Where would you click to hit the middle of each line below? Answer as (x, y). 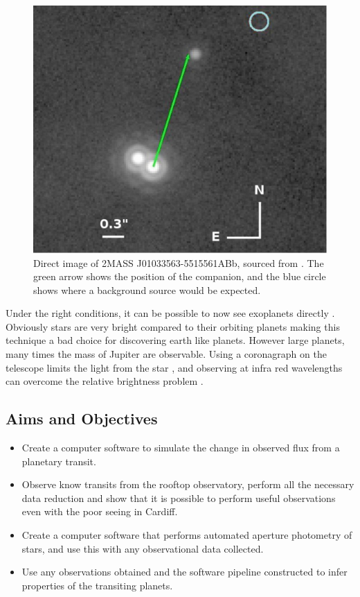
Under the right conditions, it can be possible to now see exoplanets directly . (170, 313)
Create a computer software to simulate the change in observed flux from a (181, 448)
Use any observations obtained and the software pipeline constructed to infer (184, 572)
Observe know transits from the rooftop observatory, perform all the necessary (188, 484)
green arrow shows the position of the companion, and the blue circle (180, 276)
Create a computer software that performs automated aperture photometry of (187, 535)
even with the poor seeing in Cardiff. (100, 511)
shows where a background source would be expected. (147, 289)
